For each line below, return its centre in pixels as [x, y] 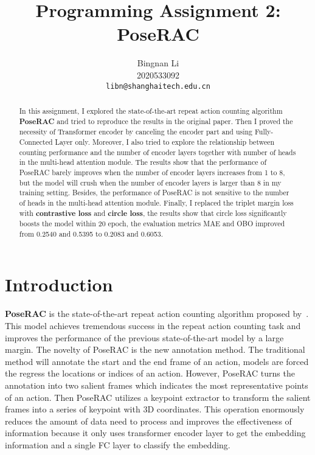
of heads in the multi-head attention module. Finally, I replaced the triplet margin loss [156, 202]
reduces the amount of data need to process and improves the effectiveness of [148, 421]
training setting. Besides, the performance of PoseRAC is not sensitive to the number [154, 193]
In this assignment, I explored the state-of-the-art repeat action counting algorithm [151, 110]
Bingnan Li [158, 63]
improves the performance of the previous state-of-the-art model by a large [144, 337]
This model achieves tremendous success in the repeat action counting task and [153, 326]
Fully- [264, 132]
